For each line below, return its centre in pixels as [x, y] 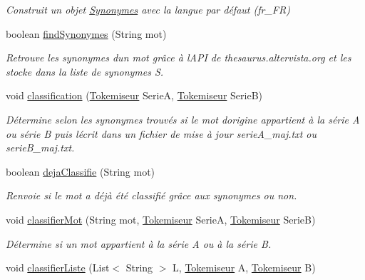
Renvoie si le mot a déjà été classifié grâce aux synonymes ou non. [151, 195]
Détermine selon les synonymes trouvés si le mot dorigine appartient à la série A [183, 119]
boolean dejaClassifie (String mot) [81, 171]
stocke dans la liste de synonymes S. [85, 71]
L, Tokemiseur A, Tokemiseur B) [244, 267]
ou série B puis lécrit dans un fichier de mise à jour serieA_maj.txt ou [161, 133]
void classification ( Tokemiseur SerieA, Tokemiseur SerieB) [134, 95]
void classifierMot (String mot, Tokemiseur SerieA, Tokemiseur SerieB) [161, 219]
